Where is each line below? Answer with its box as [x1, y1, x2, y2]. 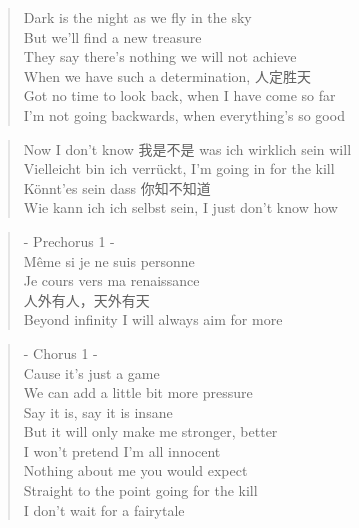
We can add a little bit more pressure [23, 382, 253, 403]
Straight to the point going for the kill [23, 480, 258, 501]
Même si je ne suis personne [23, 250, 195, 271]
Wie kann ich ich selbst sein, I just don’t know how [23, 197, 338, 218]
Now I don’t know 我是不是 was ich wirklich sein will [23, 138, 352, 159]
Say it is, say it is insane [23, 401, 173, 422]
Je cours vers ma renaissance [23, 270, 200, 291]
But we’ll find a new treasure [23, 26, 202, 47]
